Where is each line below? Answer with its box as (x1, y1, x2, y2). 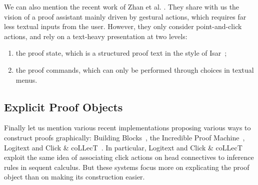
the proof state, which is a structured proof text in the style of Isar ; (15, 48, 227, 58)
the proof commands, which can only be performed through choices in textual (15, 64, 254, 75)
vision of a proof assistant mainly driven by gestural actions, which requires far (4, 11, 246, 22)
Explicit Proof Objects (4, 99, 123, 114)
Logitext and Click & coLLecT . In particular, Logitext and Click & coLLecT (4, 142, 242, 152)
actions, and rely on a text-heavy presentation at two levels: (4, 31, 187, 41)
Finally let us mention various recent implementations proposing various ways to (4, 122, 251, 133)
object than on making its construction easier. (4, 171, 145, 182)
